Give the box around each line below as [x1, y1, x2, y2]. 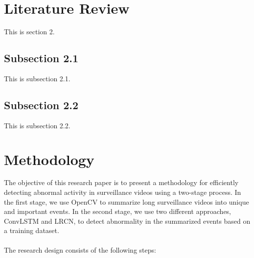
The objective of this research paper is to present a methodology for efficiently [4, 177, 239, 188]
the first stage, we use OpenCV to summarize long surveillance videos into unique [4, 196, 249, 207]
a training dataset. [4, 225, 59, 235]
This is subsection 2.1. [4, 73, 70, 83]
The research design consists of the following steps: [4, 244, 156, 255]
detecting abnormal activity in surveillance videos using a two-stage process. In [4, 187, 241, 197]
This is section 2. [4, 26, 55, 37]
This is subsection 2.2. [4, 120, 70, 130]
